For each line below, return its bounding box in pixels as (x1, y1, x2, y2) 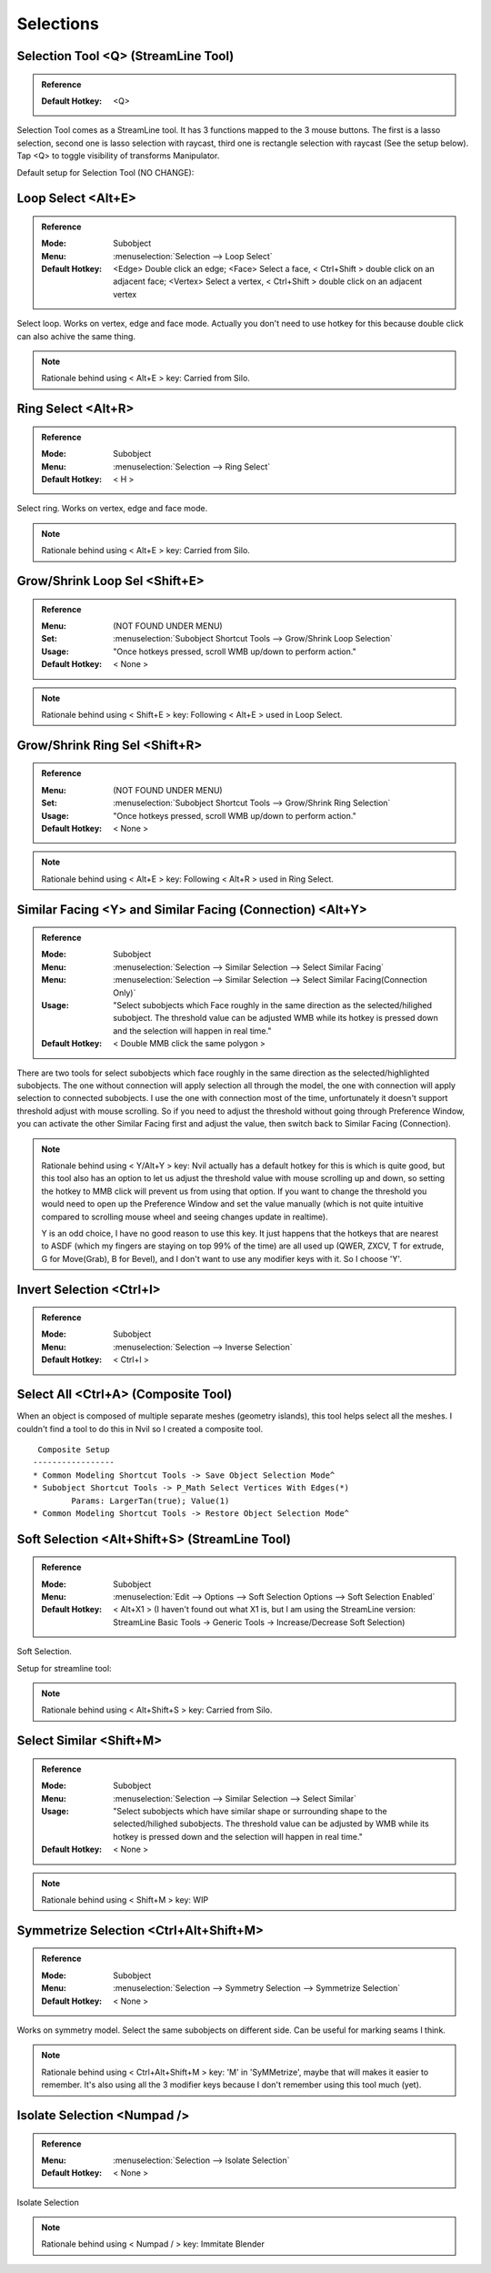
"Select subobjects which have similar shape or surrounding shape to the (113, 1806, 387, 1817)
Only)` (113, 987, 136, 998)
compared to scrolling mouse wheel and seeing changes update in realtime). (41, 1211, 328, 1222)
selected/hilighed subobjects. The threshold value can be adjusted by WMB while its (113, 1818, 429, 1829)
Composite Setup (37, 1444, 110, 1455)
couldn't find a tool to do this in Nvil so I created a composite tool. (16, 1423, 264, 1434)
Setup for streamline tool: (16, 1662, 113, 1673)
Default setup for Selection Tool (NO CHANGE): (16, 167, 195, 177)
